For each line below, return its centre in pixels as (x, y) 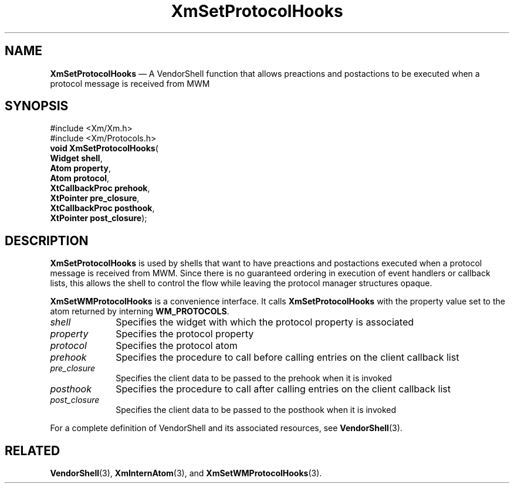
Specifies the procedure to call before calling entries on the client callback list (288, 357)
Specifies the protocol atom (177, 346)
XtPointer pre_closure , (95, 198)
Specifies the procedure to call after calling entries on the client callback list (283, 389)
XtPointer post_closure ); (99, 218)
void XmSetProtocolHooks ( (104, 148)
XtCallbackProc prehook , (100, 188)
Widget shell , (76, 158)
